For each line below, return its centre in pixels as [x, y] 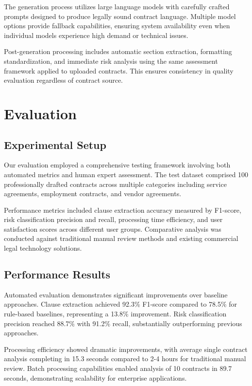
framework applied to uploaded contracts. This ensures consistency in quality [119, 70]
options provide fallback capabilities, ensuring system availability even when [117, 26]
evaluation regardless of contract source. [63, 80]
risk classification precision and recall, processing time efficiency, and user [113, 219]
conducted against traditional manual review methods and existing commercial [121, 238]
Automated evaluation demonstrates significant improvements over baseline [116, 294]
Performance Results [57, 274]
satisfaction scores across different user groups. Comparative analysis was [113, 229]
